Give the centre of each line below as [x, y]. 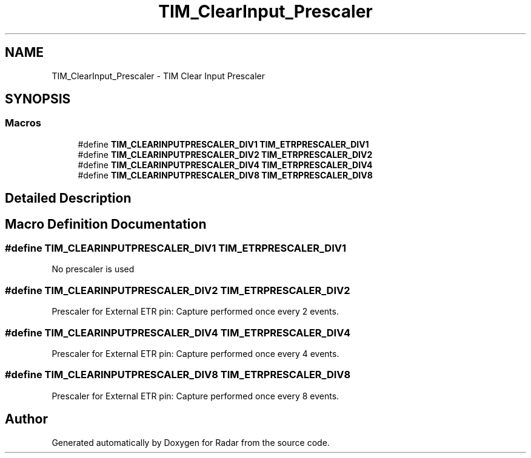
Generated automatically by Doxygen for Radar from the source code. [191, 442]
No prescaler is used [93, 269]
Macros [23, 123]
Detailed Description [68, 198]
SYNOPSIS [38, 99]
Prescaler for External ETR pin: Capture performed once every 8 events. [195, 396]
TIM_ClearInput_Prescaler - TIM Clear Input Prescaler [159, 76]
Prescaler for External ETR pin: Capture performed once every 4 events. [195, 353]
